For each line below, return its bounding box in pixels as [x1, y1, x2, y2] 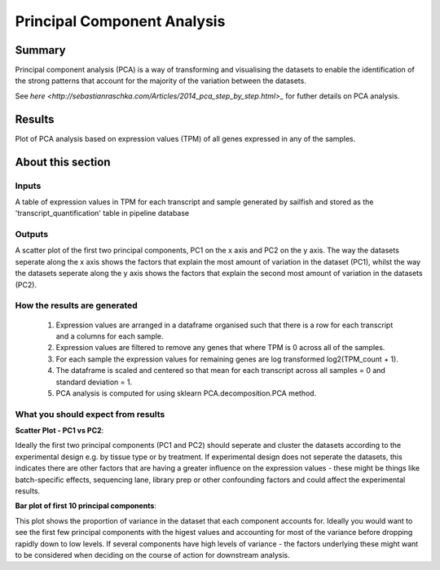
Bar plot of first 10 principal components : [15, 501, 156, 511]
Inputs [15, 180, 42, 191]
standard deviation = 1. [55, 377, 133, 387]
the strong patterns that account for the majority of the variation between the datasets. [15, 76, 307, 85]
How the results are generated [15, 300, 138, 311]
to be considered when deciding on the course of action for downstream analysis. [15, 550, 290, 559]
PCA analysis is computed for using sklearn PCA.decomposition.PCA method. [55, 388, 317, 398]
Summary [15, 43, 66, 57]
